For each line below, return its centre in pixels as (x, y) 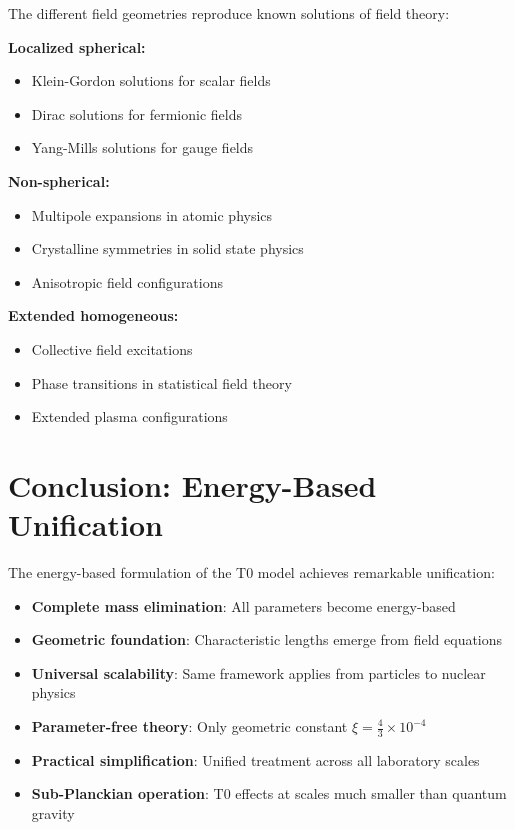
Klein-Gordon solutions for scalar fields (151, 80)
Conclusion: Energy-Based (192, 484)
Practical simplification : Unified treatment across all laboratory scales (255, 759)
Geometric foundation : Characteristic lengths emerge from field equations (267, 639)
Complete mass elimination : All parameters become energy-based (243, 605)
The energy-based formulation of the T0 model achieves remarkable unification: (251, 572)
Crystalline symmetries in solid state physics (167, 248)
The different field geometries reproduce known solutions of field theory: (229, 13)
